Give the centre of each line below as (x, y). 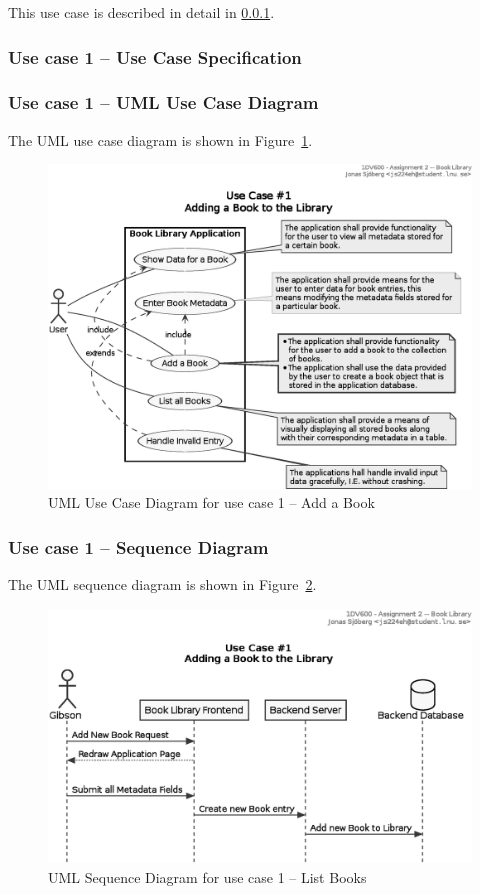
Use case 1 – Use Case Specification (155, 56)
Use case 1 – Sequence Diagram (138, 546)
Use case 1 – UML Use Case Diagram (163, 102)
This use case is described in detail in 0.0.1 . (141, 12)
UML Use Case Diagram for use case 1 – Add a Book (211, 502)
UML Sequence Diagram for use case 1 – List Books (207, 876)
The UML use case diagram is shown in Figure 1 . (160, 139)
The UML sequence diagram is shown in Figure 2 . (162, 584)
